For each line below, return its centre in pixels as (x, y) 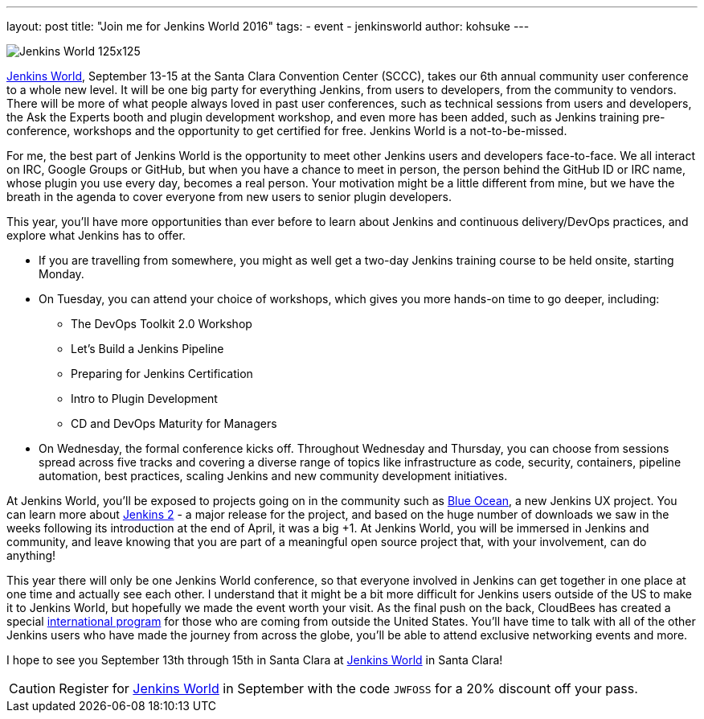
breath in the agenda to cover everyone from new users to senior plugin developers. (229, 197)
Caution (33, 688)
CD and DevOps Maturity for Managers (174, 423)
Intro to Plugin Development (144, 399)
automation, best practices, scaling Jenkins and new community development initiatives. (273, 476)
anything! (31, 555)
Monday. (61, 274)
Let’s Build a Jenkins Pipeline (147, 349)
